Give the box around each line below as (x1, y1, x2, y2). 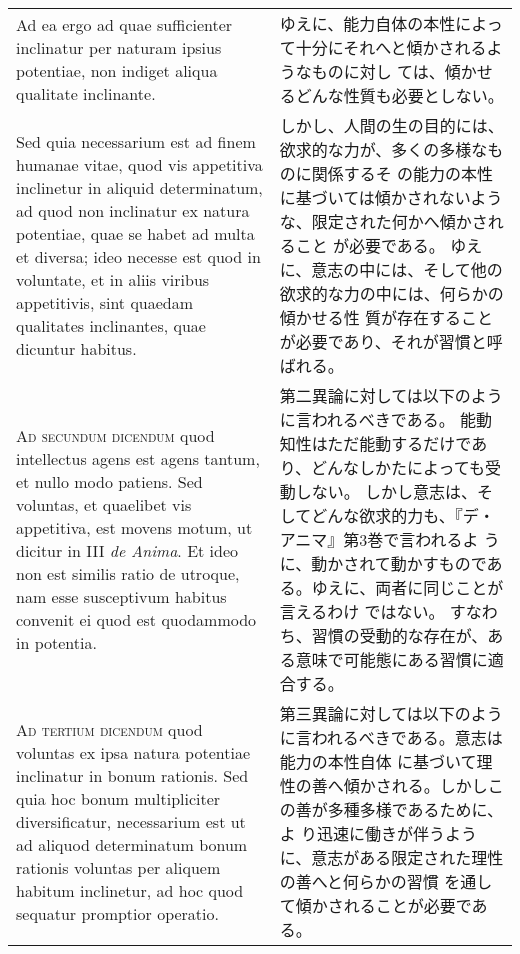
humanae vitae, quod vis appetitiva (16, 153, 263, 176)
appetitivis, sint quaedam (16, 291, 194, 314)
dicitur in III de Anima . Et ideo (16, 539, 239, 562)
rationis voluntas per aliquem (16, 855, 221, 879)
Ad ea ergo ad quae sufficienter (16, 13, 233, 36)
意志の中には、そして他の (311, 258, 503, 281)
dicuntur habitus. (16, 337, 137, 360)
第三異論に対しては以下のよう (279, 702, 503, 725)
